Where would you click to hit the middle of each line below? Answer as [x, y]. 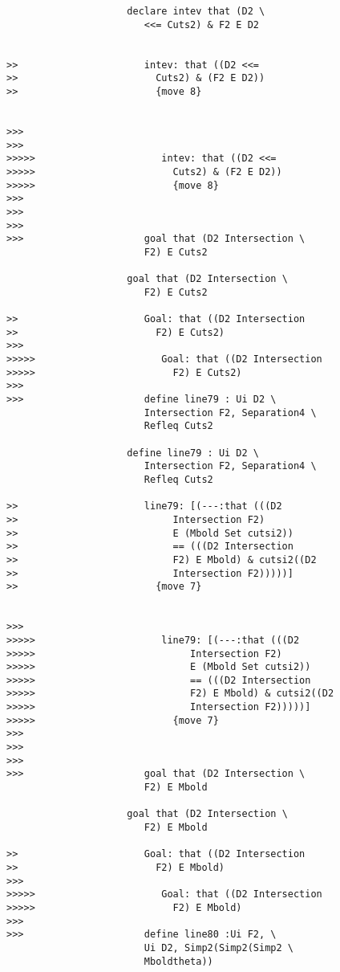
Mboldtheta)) [178, 961]
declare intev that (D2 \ [196, 11]
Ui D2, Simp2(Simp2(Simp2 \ [219, 947]
